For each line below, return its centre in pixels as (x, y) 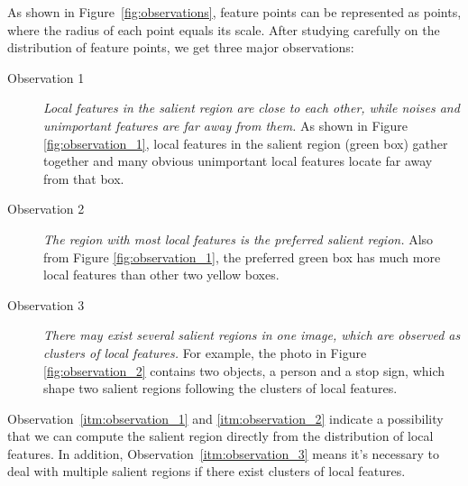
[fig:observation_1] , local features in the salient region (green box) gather (246, 143)
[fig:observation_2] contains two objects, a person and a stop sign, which (244, 370)
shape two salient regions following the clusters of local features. (220, 388)
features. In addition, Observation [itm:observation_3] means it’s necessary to (224, 453)
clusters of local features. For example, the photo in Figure (205, 352)
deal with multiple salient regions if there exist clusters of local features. (206, 471)
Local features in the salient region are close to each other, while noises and (252, 108)
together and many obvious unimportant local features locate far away (238, 161)
